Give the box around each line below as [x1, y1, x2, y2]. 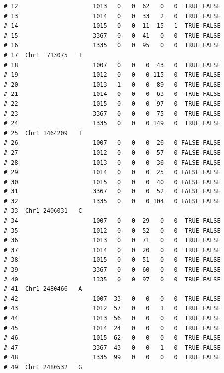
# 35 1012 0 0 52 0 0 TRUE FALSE [4, 227, 221, 234]
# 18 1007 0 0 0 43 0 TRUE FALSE [4, 61, 221, 69]
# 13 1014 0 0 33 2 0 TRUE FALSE [4, 12, 221, 20]
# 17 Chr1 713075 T [4, 51, 82, 59]
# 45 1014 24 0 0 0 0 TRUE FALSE [4, 324, 221, 332]
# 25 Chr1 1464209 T [4, 129, 82, 137]
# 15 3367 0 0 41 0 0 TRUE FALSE [4, 32, 221, 39]
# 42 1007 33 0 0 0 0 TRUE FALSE [4, 295, 221, 302]
